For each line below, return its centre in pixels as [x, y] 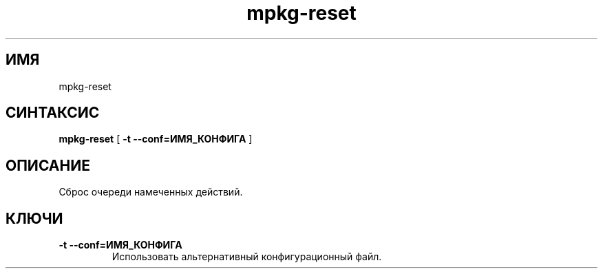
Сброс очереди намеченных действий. [151, 192]
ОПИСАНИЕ [48, 165]
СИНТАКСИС [53, 113]
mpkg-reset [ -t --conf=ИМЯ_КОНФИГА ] [156, 139]
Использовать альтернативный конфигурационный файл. [247, 257]
